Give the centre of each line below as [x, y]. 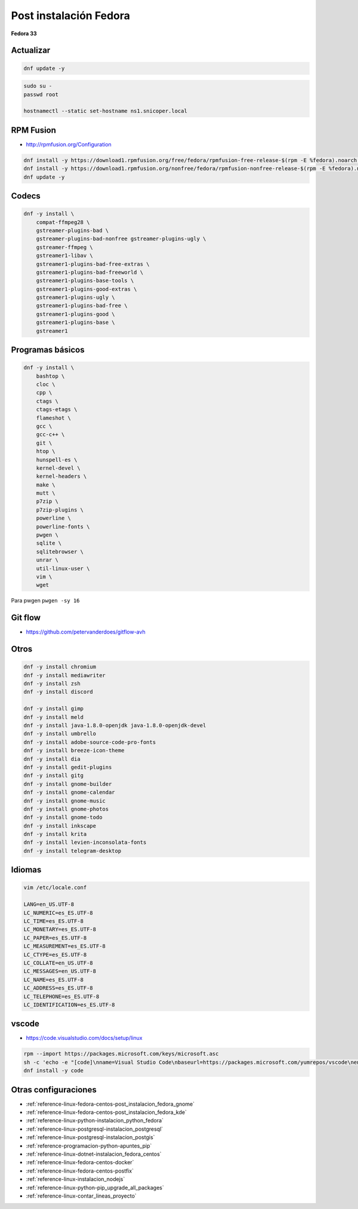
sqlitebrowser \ [60, 552]
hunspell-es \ [57, 460]
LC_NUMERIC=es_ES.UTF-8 [58, 913]
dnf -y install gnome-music [64, 801]
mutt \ [46, 493]
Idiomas [26, 870]
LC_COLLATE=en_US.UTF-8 [58, 963]
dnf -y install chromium [60, 667]
